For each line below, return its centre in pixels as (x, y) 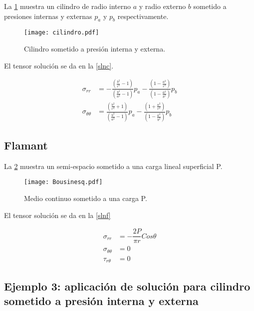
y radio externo (162, 6)
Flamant (26, 145)
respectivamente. (143, 16)
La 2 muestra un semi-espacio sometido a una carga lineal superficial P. (113, 166)
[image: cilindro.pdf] (62, 33)
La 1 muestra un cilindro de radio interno (68, 6)
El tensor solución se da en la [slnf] (57, 215)
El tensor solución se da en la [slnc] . (59, 65)
